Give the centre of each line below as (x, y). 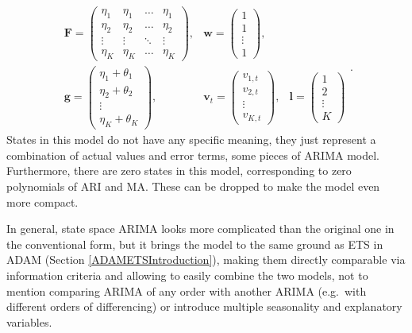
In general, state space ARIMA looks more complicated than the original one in (200, 228)
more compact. (42, 201)
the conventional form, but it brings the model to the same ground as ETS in (195, 244)
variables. (29, 321)
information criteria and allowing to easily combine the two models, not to (187, 275)
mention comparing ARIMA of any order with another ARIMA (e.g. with (187, 290)
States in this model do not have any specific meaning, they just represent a (191, 139)
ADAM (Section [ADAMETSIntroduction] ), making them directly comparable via (206, 259)
